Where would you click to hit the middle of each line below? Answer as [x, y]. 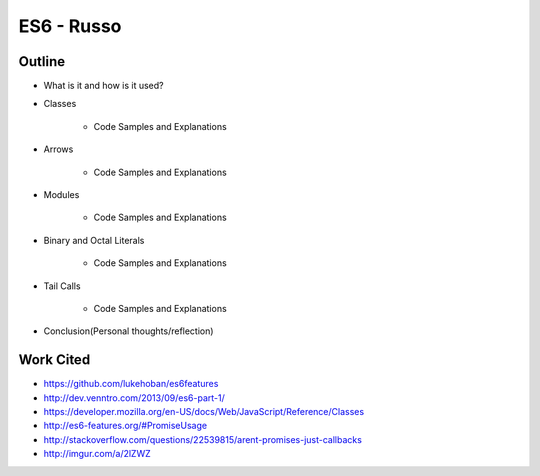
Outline [41, 61]
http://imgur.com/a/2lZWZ [97, 454]
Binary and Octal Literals [94, 240]
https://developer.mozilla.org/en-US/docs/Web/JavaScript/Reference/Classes [204, 412]
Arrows [58, 149]
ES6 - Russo [70, 26]
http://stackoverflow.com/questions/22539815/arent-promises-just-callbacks [202, 439]
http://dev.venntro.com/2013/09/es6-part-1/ [134, 397]
